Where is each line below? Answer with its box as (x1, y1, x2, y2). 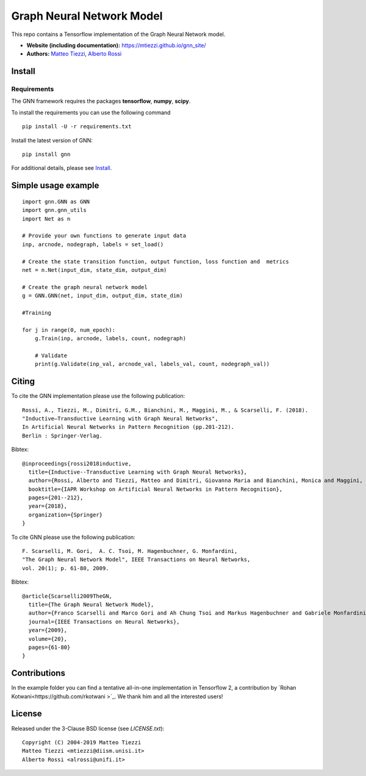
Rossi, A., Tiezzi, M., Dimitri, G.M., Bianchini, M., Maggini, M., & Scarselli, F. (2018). (22, 406, 309, 414)
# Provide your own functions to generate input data (22, 232, 186, 240)
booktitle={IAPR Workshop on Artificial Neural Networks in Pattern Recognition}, (28, 486, 283, 492)
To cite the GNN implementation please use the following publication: (11, 392, 185, 400)
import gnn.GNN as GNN (22, 198, 90, 205)
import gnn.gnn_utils (22, 207, 87, 214)
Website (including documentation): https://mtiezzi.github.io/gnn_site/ (26, 42, 207, 49)
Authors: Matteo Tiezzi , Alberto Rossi (26, 50, 122, 57)
